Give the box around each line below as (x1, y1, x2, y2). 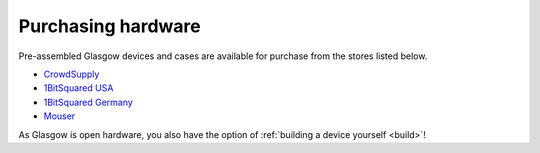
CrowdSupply (43, 68, 100, 80)
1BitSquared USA (43, 82, 114, 94)
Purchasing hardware (18, 15, 201, 37)
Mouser (43, 110, 76, 122)
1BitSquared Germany (43, 96, 134, 108)
